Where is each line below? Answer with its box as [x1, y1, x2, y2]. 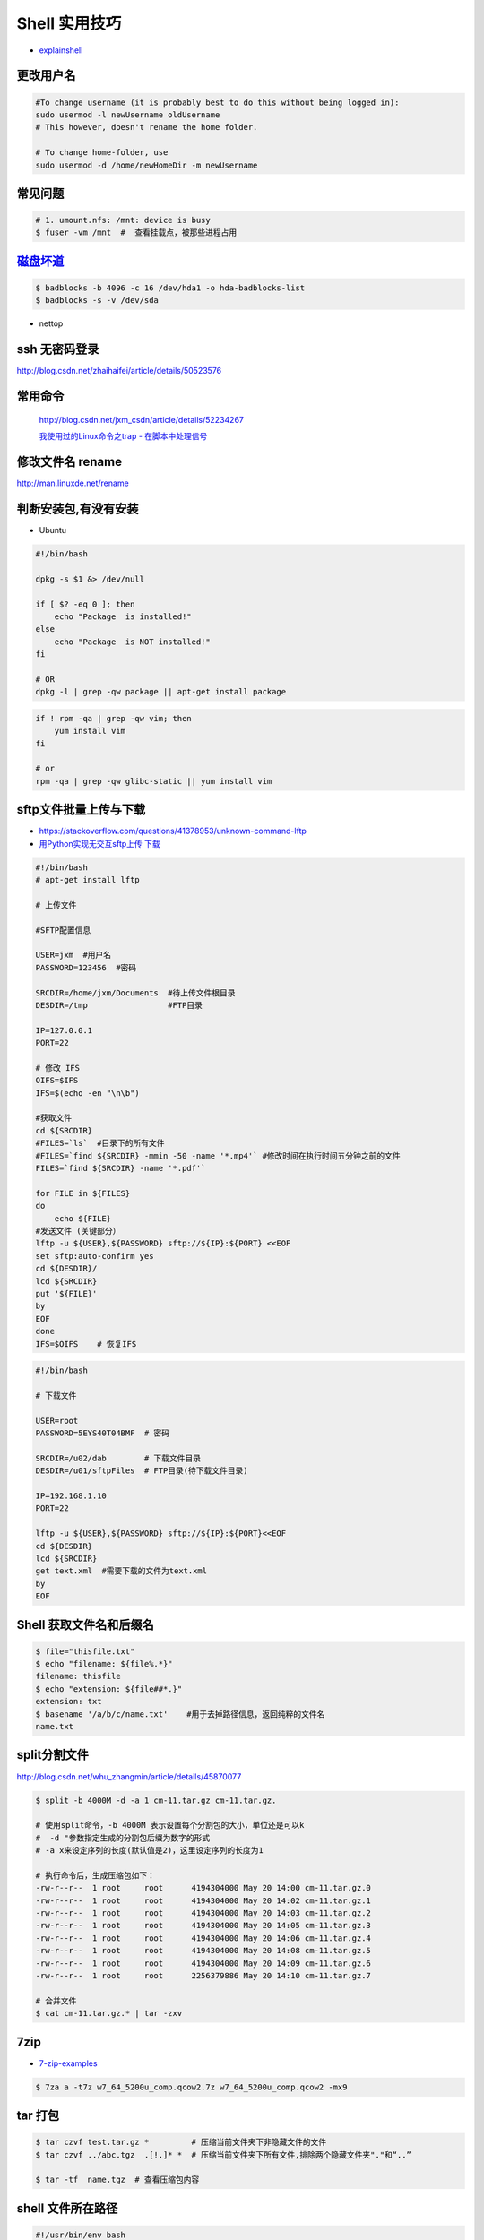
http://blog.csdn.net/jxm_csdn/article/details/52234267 [39, 414, 244, 425]
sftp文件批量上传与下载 [16, 802, 146, 817]
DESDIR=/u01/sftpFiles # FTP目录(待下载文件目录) [35, 1466, 248, 1476]
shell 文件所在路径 [16, 2201, 118, 2216]
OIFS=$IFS [35, 1075, 79, 1086]
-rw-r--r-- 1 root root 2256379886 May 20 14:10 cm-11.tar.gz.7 [35, 1971, 372, 1980]
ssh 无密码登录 [16, 341, 99, 358]
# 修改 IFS [35, 1063, 81, 1073]
